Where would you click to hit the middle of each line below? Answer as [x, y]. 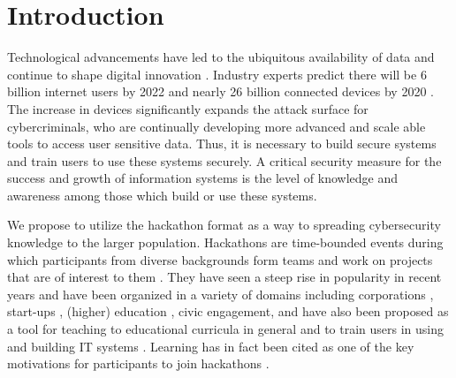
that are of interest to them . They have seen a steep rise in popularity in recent [224, 277]
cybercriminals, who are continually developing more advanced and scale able [217, 126]
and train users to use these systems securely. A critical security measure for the [224, 160]
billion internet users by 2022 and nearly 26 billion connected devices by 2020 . [220, 91]
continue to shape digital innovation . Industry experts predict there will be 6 [217, 74]
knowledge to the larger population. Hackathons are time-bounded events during [225, 242]
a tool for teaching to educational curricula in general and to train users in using [226, 329]
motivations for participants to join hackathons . [138, 363]
